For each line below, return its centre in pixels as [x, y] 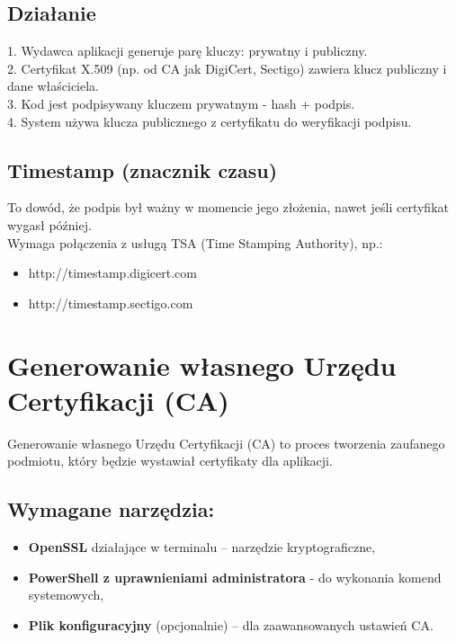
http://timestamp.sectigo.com [111, 303]
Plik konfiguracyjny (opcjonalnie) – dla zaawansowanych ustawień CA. [231, 624]
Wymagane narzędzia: [111, 509]
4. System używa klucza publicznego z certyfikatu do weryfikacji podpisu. [210, 121]
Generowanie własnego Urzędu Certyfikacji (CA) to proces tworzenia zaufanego [226, 443]
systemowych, [66, 595]
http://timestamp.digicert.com [112, 273]
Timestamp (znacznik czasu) [143, 169]
